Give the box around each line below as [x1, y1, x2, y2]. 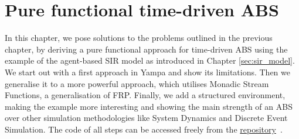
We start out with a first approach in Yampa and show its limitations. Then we [5, 65, 291, 78]
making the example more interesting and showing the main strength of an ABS [5, 100, 293, 112]
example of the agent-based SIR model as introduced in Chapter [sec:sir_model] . [5, 54, 295, 67]
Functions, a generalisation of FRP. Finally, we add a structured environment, [5, 89, 286, 101]
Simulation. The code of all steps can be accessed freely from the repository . [5, 123, 283, 135]
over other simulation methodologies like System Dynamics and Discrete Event [5, 112, 288, 124]
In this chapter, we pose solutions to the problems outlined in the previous [5, 32, 273, 44]
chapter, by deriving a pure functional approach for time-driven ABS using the [5, 43, 288, 55]
